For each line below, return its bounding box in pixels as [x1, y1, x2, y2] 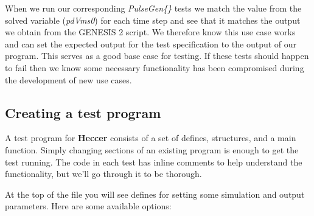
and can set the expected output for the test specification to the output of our [5, 37, 297, 50]
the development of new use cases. [5, 73, 132, 86]
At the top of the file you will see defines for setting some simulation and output [5, 187, 305, 200]
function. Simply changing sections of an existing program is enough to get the [5, 143, 299, 156]
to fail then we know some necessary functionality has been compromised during [5, 61, 304, 74]
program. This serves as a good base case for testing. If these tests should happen [5, 49, 309, 62]
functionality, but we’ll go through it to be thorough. [5, 167, 202, 180]
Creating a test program [5, 103, 161, 122]
